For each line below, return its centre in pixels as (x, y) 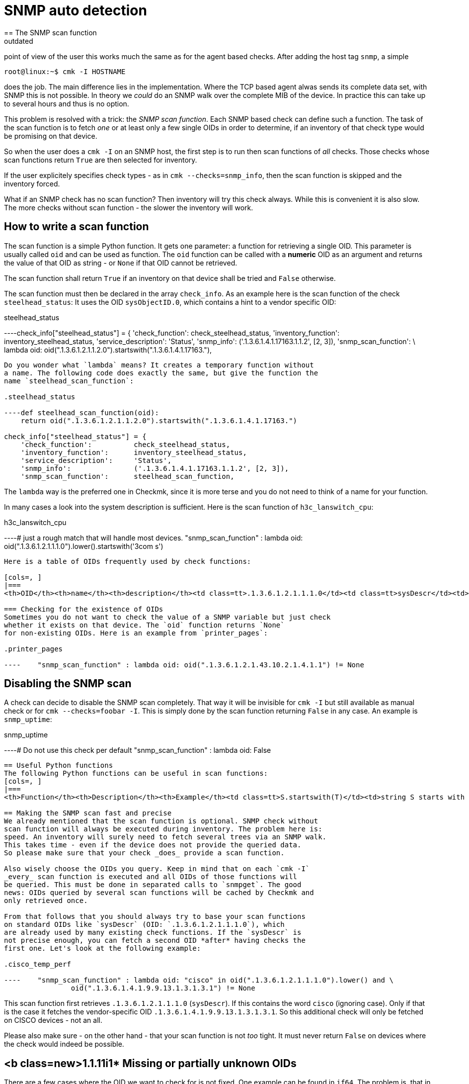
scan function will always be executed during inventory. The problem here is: (163, 829)
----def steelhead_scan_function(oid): (81, 412)
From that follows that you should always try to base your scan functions (155, 917)
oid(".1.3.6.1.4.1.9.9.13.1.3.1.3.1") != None (163, 988)
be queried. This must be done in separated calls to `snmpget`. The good (153, 885)
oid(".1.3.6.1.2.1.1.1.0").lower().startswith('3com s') (84, 546)
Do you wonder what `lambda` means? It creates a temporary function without (159, 365)
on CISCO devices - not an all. (53, 1020)
